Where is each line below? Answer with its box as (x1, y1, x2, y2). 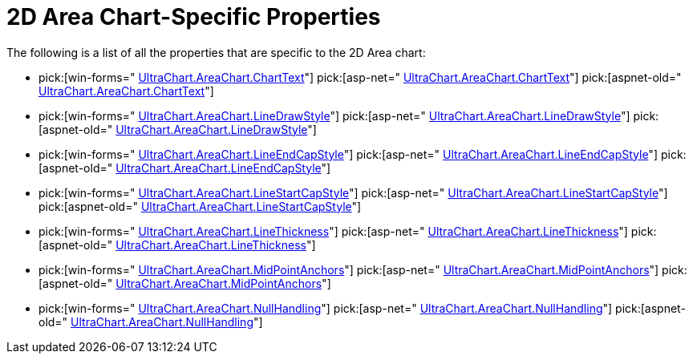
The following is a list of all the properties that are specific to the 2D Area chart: (6, 45, 426, 59)
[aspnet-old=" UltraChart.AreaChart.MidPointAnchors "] (38, 276, 331, 290)
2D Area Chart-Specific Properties (6, 3, 381, 30)
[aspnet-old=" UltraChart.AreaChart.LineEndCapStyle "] (38, 160, 331, 175)
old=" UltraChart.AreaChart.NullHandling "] (38, 314, 263, 329)
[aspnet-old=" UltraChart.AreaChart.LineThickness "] (38, 237, 316, 252)
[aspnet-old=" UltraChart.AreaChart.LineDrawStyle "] (38, 122, 317, 136)
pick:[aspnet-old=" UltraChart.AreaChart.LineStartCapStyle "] (38, 199, 362, 213)
